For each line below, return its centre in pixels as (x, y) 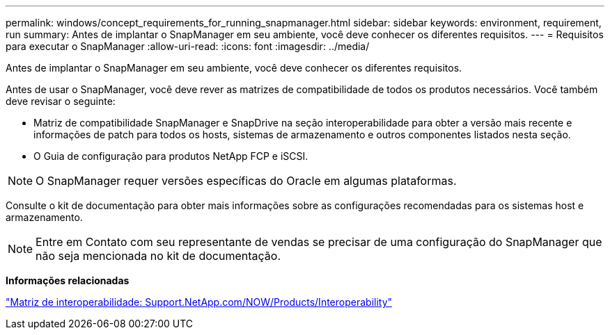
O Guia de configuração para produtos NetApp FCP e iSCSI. (171, 156)
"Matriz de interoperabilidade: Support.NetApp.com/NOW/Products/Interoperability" (199, 302)
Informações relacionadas (68, 280)
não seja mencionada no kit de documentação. (158, 256)
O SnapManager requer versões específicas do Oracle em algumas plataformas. (246, 181)
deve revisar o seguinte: (61, 101)
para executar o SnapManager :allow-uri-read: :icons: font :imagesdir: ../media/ (188, 46)
